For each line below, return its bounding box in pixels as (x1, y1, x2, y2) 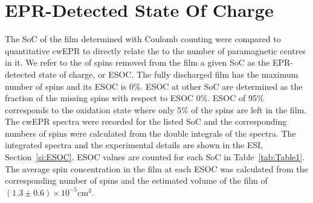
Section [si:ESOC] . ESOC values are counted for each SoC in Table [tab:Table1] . (5, 151, 305, 163)
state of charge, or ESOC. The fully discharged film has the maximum (38, 67, 298, 80)
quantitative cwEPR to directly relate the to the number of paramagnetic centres (5, 44, 306, 57)
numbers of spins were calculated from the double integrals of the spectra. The (5, 126, 296, 139)
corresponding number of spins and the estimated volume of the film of (5, 174, 268, 187)
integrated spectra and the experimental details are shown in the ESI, (5, 139, 263, 151)
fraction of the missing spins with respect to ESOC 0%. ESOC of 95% (5, 92, 264, 104)
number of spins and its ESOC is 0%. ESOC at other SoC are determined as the (5, 80, 303, 92)
